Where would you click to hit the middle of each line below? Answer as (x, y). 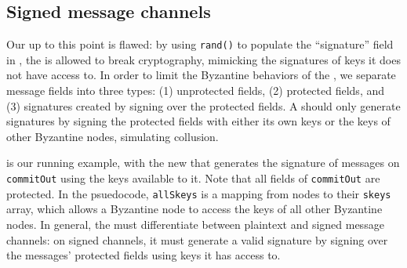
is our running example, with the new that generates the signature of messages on (203, 163)
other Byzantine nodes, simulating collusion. (113, 136)
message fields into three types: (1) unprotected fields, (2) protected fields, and (196, 91)
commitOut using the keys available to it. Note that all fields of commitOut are (193, 178)
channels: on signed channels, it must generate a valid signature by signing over (197, 239)
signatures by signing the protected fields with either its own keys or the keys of (198, 121)
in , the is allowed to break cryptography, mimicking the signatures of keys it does (203, 59)
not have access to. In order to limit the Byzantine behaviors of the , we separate (201, 75)
